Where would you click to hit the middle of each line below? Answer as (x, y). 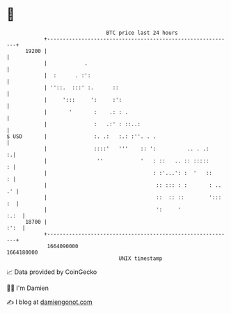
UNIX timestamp (141, 258)
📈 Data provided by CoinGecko (52, 272)
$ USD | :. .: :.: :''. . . (81, 136)
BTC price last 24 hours (142, 33)
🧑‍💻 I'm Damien (28, 288)
